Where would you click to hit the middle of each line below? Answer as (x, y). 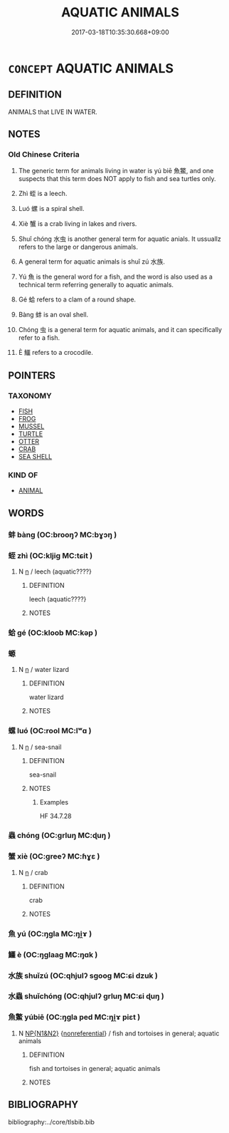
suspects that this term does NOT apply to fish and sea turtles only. (117, 179)
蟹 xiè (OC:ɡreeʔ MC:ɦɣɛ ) (54, 857)
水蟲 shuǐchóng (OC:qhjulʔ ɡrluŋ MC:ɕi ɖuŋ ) (86, 996)
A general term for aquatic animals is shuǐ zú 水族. (92, 262)
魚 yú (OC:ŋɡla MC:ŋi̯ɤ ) (50, 933)
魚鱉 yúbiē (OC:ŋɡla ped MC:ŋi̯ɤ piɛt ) (74, 1018)
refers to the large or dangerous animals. (78, 247)
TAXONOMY (30, 395)
